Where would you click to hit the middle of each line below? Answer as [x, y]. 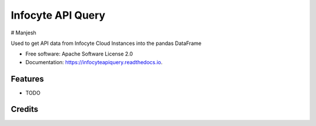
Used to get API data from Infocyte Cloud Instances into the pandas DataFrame [106, 43]
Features [27, 79]
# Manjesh [23, 33]
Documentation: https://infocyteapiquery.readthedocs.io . [94, 62]
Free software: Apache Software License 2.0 [79, 54]
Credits [25, 109]
